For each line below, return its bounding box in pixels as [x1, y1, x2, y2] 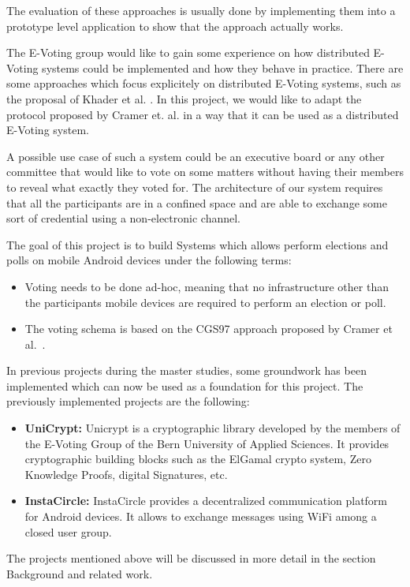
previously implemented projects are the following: [6, 393, 250, 409]
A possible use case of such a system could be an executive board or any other [6, 148, 385, 164]
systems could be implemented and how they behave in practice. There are [42, 59, 404, 76]
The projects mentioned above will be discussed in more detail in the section [6, 550, 376, 566]
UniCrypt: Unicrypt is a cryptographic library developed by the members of [24, 420, 401, 436]
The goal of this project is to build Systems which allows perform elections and [6, 236, 389, 252]
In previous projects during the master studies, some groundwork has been [6, 362, 367, 379]
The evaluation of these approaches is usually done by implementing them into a [6, 2, 396, 18]
